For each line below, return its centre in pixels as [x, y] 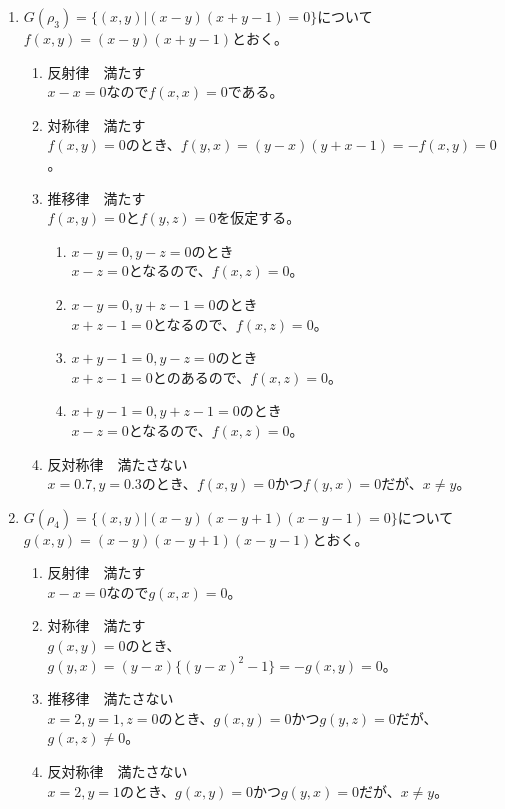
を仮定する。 [258, 217]
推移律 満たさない [110, 698]
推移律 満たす [96, 197]
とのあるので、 [201, 376]
